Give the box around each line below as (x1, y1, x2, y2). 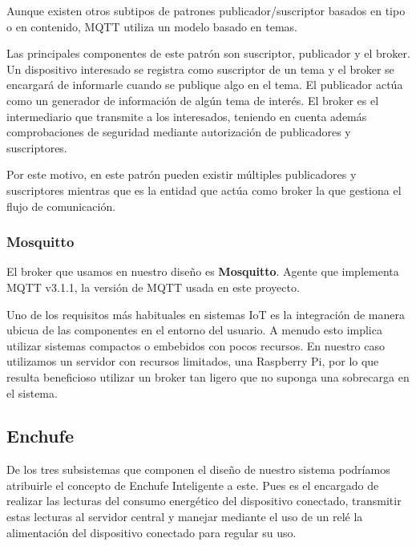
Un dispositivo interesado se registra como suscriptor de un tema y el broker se (6, 60, 394, 77)
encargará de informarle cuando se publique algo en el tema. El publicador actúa (6, 76, 403, 93)
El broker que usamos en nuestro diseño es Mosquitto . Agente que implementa (6, 263, 399, 280)
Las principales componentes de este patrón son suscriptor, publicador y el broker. (6, 45, 410, 62)
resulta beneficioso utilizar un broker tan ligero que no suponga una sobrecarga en (6, 368, 410, 385)
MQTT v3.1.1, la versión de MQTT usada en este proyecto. (6, 278, 300, 295)
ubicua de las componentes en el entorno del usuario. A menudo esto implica (6, 322, 382, 338)
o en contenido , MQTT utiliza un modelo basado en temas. (6, 18, 297, 34)
